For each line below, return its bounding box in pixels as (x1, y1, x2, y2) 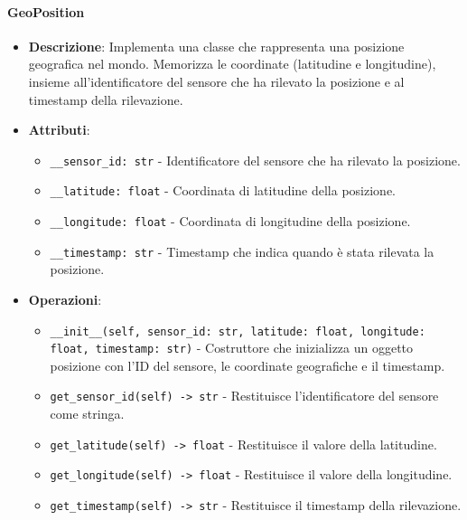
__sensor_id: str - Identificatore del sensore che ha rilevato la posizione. (50, 150, 461, 169)
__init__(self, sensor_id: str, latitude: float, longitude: (50, 325, 425, 338)
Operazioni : (28, 289, 102, 308)
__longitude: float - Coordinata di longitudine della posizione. (50, 212, 411, 231)
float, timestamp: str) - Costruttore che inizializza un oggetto (50, 338, 414, 357)
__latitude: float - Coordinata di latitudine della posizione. (50, 181, 397, 200)
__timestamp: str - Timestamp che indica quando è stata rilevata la (50, 241, 434, 260)
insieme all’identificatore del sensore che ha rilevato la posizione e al (28, 71, 405, 90)
